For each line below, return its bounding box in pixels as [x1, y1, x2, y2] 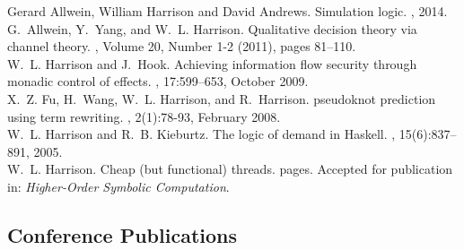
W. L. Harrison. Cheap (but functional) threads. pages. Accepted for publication [7, 159, 453, 178]
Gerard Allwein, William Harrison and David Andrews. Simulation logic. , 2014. [7, 2, 448, 20]
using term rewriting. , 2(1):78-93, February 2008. [7, 107, 281, 125]
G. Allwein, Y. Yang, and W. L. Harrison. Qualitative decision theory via [7, 19, 417, 38]
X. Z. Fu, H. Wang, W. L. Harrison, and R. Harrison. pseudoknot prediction [7, 89, 436, 108]
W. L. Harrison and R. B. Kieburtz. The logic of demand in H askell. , [7, 125, 396, 143]
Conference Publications [7, 220, 237, 248]
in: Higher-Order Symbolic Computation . [7, 177, 230, 195]
